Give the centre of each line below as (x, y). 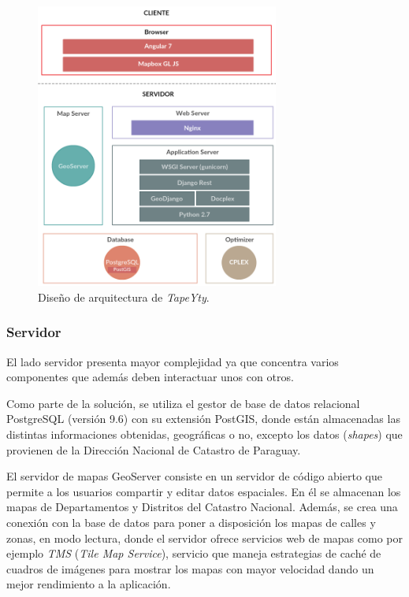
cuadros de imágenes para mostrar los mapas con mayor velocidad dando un (190, 568)
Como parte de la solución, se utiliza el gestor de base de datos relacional (183, 403)
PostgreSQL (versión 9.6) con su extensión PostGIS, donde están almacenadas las (203, 419)
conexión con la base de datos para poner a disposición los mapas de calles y (191, 523)
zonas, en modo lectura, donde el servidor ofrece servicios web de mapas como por (205, 538)
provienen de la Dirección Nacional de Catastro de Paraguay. (154, 449)
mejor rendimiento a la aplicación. (89, 584)
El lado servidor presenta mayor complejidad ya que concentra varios (173, 361)
